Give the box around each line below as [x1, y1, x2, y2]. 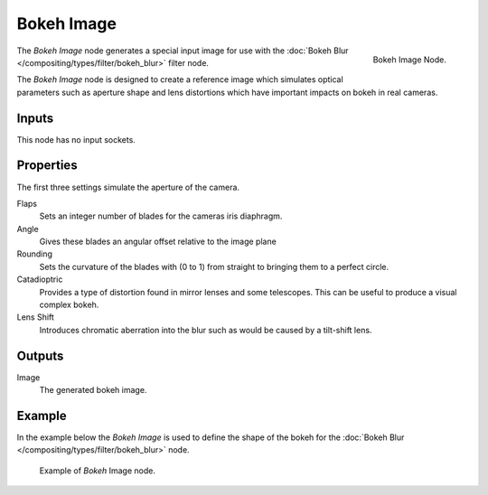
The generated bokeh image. [39, 385, 147, 396]
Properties [16, 158, 78, 173]
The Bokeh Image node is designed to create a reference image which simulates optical [16, 74, 343, 85]
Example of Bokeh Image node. [39, 465, 155, 476]
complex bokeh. [39, 299, 99, 311]
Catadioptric [16, 274, 63, 285]
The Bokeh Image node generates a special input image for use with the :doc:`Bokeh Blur [16, 45, 349, 56]
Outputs [16, 348, 64, 363]
